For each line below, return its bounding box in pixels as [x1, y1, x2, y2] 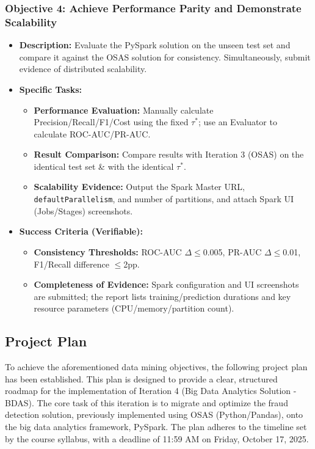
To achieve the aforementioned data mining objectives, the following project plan [5, 360, 308, 373]
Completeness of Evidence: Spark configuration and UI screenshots [34, 278, 299, 291]
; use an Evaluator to [198, 115, 277, 128]
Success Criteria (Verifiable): [19, 225, 143, 238]
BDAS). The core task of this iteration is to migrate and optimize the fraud [5, 396, 288, 409]
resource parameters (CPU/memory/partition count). [34, 302, 234, 315]
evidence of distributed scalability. [19, 62, 147, 75]
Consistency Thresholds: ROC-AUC [34, 245, 182, 258]
